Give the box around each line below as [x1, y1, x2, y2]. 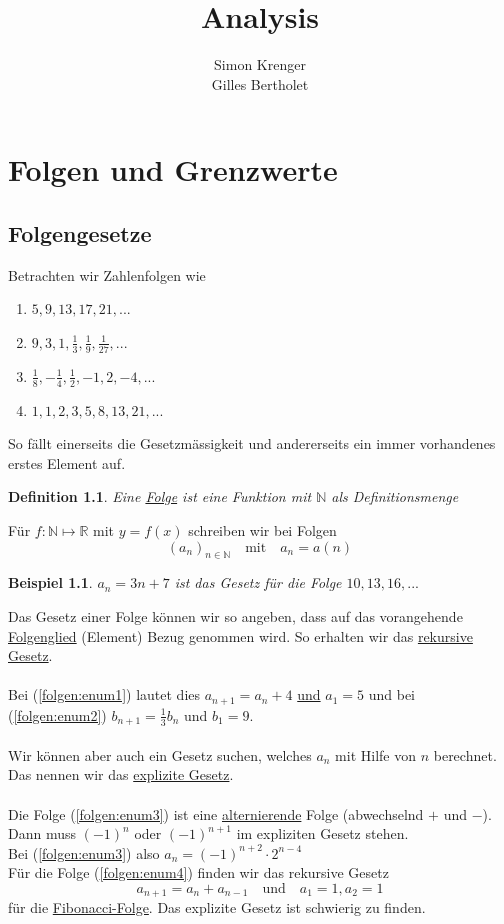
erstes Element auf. [8, 452, 126, 473]
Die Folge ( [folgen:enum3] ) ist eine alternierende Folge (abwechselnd [8, 803, 424, 824]
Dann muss [8, 823, 77, 844]
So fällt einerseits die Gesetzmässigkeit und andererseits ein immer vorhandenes [8, 433, 496, 454]
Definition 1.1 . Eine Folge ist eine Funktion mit [8, 486, 312, 507]
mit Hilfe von [335, 744, 417, 765]
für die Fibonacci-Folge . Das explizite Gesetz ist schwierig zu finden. [8, 897, 426, 918]
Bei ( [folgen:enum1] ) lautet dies [8, 684, 201, 705]
